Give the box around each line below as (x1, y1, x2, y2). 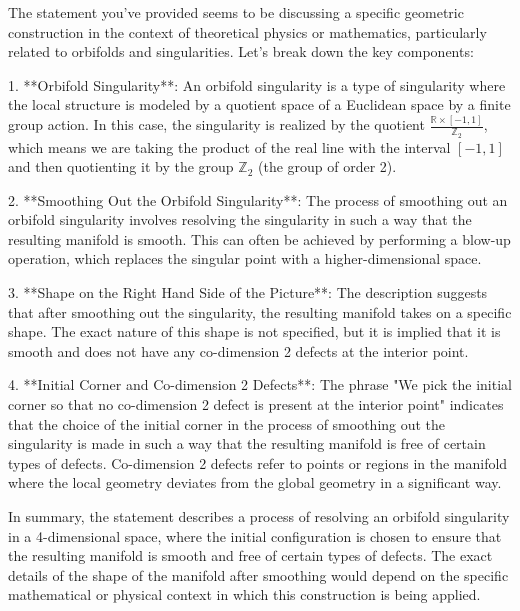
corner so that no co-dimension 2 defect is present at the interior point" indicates (8, 394, 504, 415)
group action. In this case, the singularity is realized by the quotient (8, 114, 425, 135)
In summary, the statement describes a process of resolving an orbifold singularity (8, 506, 510, 527)
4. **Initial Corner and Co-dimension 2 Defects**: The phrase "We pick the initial (8, 374, 512, 395)
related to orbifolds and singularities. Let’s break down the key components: (8, 41, 474, 62)
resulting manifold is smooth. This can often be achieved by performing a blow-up (8, 228, 511, 249)
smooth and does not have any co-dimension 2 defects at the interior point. (8, 340, 469, 361)
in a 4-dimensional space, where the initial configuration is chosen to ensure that (8, 525, 502, 546)
